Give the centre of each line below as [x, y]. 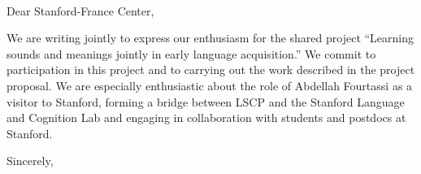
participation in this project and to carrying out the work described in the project [211, 70]
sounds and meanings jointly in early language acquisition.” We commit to [191, 53]
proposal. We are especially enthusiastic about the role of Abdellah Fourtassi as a [210, 85]
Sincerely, [30, 161]
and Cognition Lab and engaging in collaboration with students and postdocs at [206, 117]
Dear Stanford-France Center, [80, 10]
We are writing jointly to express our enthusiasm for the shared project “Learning [210, 38]
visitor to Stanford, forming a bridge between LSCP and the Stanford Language [206, 101]
